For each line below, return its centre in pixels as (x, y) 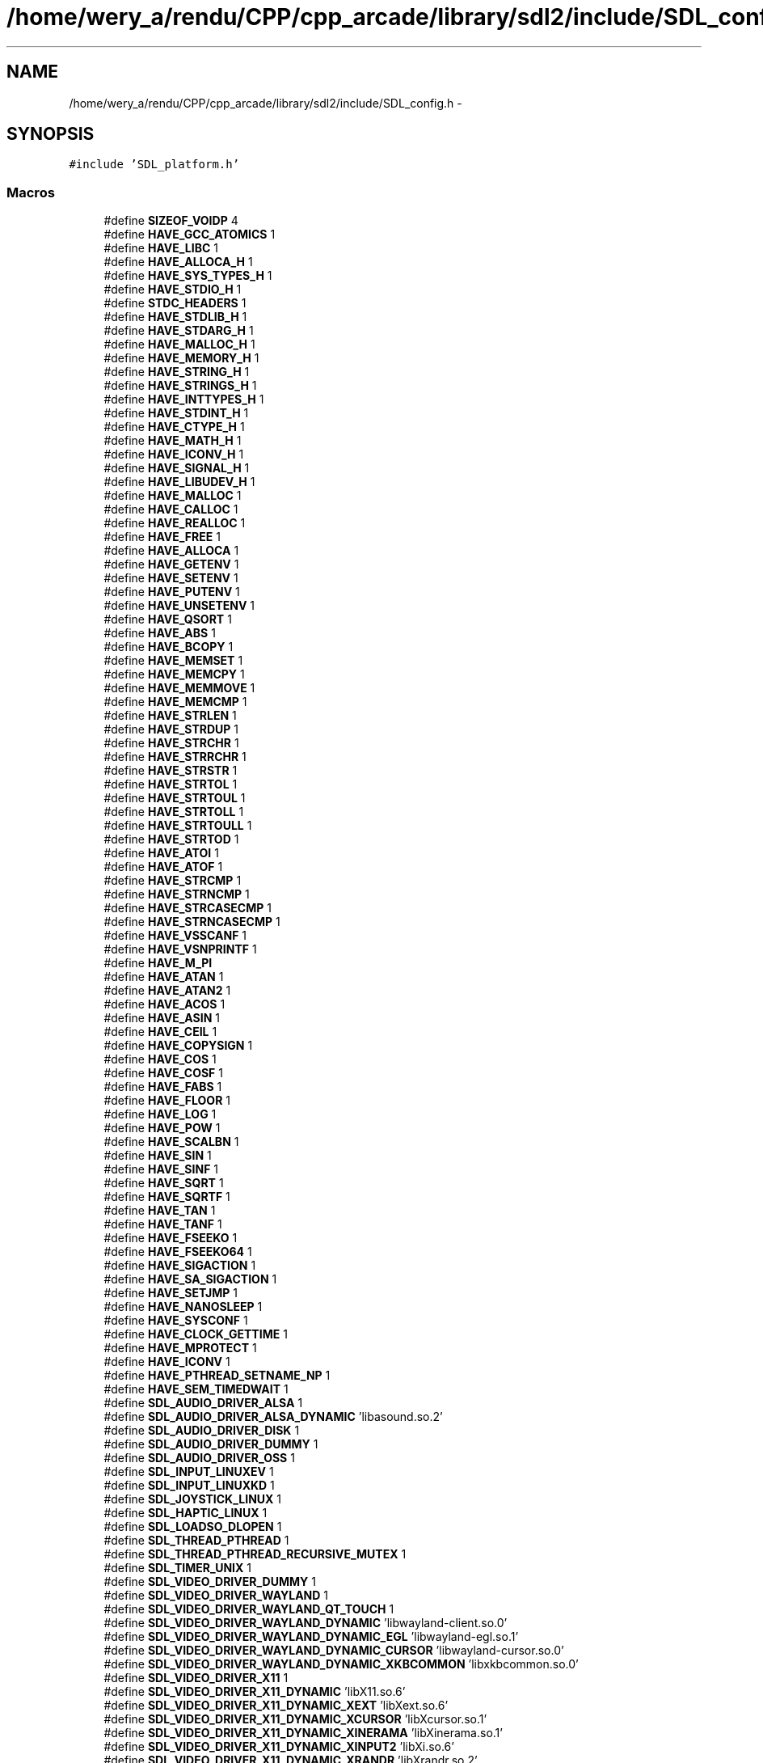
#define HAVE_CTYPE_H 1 (174, 427)
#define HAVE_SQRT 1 (164, 1183)
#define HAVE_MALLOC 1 (173, 496)
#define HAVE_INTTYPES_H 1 (184, 400)
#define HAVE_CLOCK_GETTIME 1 (196, 1334)
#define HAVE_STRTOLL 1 (174, 812)
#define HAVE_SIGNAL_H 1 (177, 468)
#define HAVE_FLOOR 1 (167, 1101)
